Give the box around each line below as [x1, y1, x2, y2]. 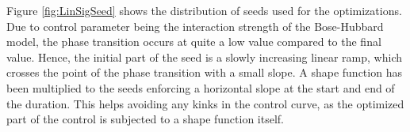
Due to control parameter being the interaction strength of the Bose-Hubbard [6, 17, 384, 34]
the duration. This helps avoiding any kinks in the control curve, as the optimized [6, 95, 404, 111]
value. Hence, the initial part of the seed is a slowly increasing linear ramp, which [6, 48, 402, 65]
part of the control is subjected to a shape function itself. [6, 111, 285, 127]
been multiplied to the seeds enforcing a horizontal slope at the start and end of [6, 79, 395, 96]
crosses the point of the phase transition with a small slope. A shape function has [6, 64, 402, 81]
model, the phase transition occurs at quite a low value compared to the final [6, 33, 381, 50]
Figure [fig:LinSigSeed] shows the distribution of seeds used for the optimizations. [6, 2, 402, 18]
